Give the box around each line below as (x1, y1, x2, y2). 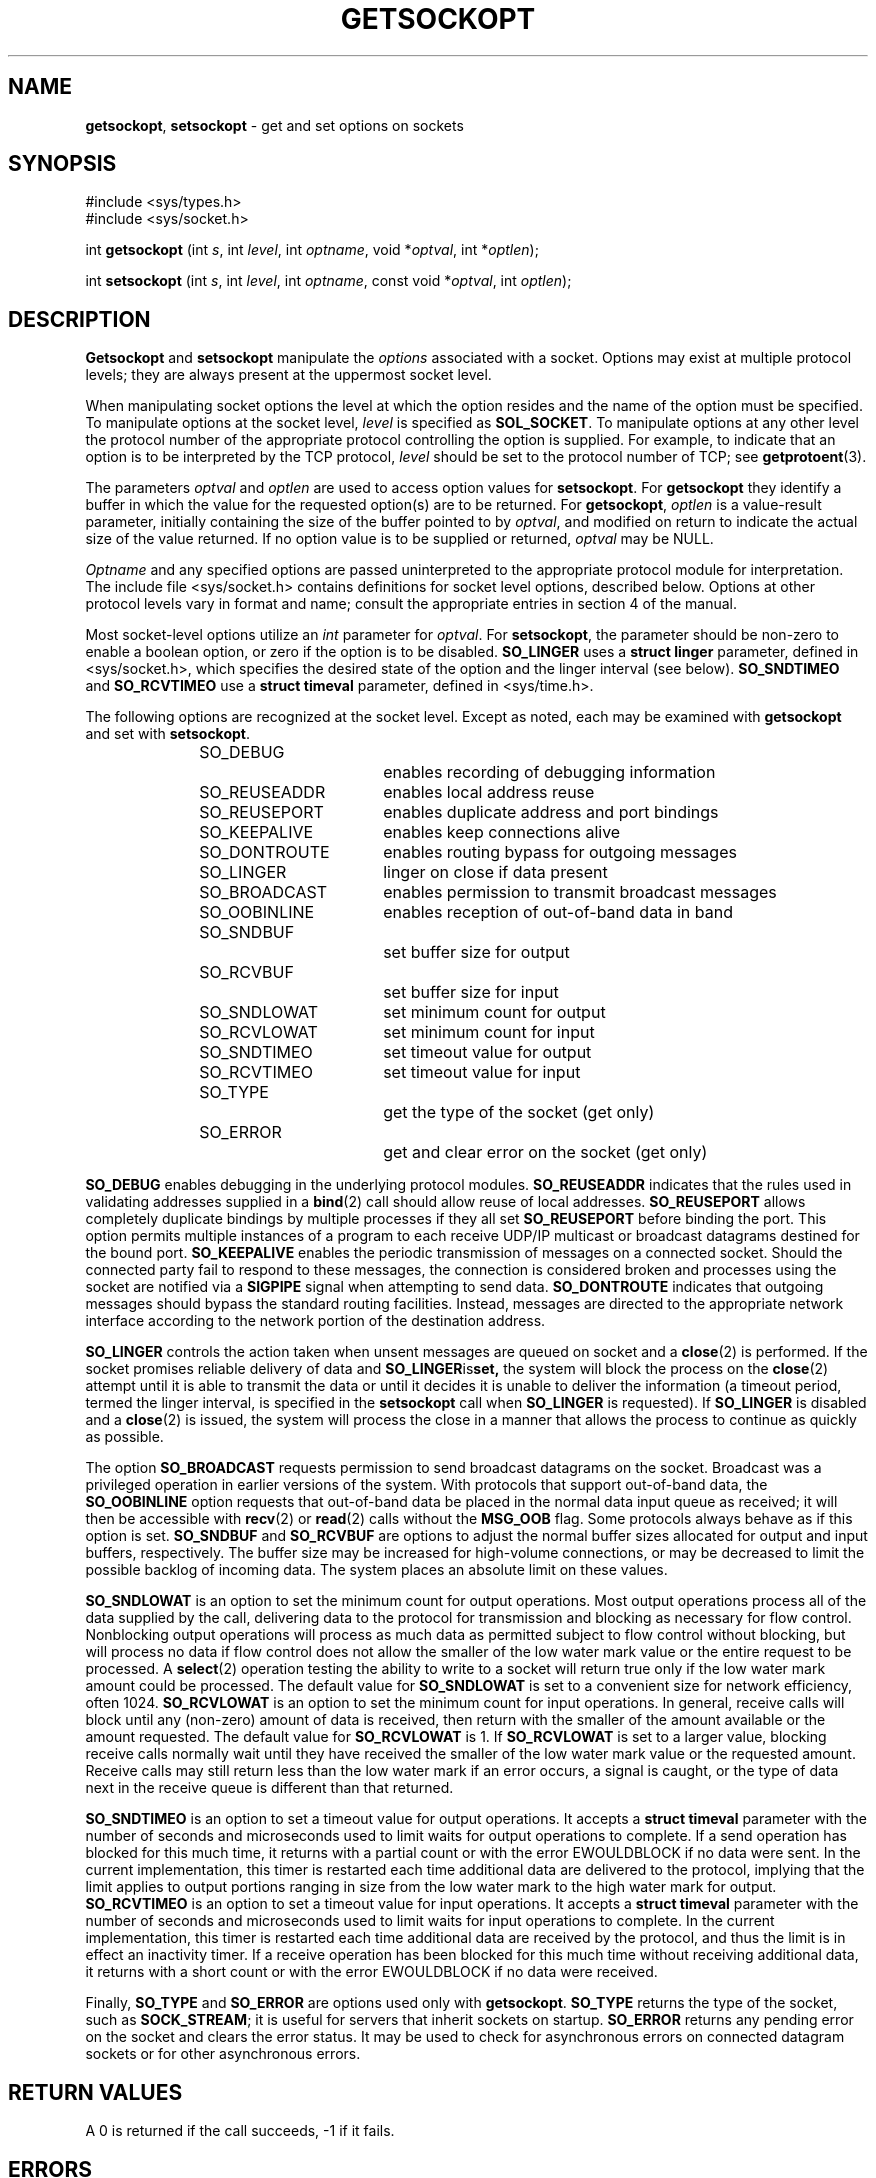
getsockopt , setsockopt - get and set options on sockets (85, 116, 464, 134)
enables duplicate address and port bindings (383, 802, 719, 823)
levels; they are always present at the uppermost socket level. (85, 366, 492, 384)
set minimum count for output (383, 1002, 606, 1023)
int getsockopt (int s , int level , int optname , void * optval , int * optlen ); (85, 241, 539, 259)
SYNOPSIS (8, 151, 117, 177)
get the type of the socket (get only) (383, 1102, 655, 1123)
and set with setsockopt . (85, 725, 251, 743)
